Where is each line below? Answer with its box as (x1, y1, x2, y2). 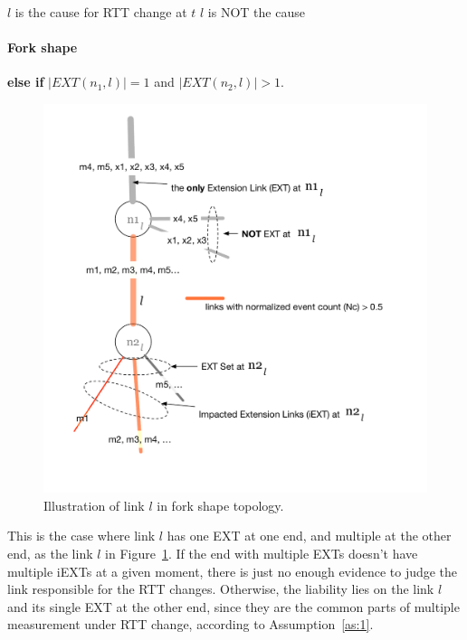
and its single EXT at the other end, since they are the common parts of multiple (7, 597, 460, 616)
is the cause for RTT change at (14, 3, 187, 21)
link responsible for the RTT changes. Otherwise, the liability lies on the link (7, 579, 434, 598)
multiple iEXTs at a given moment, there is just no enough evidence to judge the (7, 561, 458, 580)
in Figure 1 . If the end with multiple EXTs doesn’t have (105, 544, 418, 563)
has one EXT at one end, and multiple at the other (167, 526, 452, 545)
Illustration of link (43, 495, 145, 514)
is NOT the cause (207, 3, 305, 21)
